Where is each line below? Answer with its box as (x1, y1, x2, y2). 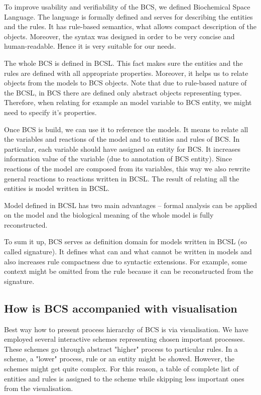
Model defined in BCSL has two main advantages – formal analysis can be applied (4, 200, 257, 210)
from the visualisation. (4, 383, 73, 393)
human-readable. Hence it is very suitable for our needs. (4, 41, 176, 51)
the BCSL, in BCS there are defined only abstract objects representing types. (4, 87, 242, 97)
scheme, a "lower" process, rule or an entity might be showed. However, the (4, 353, 234, 364)
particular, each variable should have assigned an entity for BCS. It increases (4, 143, 240, 154)
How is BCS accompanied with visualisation (4, 300, 237, 316)
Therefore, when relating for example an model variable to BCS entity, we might (4, 97, 252, 108)
